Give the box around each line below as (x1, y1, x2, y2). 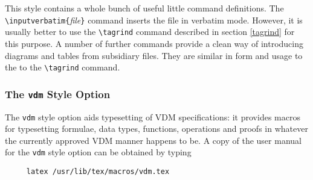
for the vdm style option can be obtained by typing (5, 146, 192, 158)
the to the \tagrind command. (5, 61, 120, 73)
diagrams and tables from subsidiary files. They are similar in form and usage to (5, 49, 303, 61)
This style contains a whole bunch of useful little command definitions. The (5, 2, 284, 14)
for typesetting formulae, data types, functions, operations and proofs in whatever (5, 122, 308, 135)
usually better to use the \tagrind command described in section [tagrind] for (5, 25, 295, 38)
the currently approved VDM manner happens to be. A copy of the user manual (5, 134, 302, 146)
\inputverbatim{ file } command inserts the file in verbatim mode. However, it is (5, 13, 303, 26)
